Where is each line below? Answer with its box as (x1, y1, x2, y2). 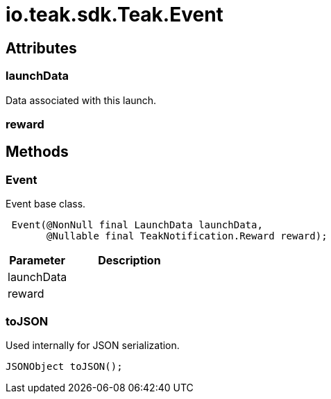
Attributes (6, 39, 77, 57)
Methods (6, 143, 69, 161)
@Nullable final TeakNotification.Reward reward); (46, 230, 328, 242)
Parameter (9, 253, 66, 268)
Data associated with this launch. (6, 94, 157, 106)
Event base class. (6, 198, 86, 210)
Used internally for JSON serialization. (6, 339, 180, 351)
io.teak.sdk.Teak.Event (6, 3, 223, 26)
